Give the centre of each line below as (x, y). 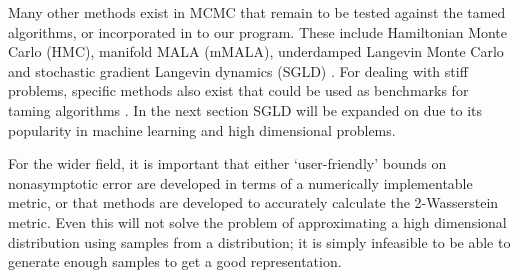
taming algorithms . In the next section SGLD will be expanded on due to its (245, 109)
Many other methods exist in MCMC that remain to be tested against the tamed (257, 12)
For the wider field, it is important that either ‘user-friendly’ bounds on (227, 163)
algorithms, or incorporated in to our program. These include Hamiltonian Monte (258, 31)
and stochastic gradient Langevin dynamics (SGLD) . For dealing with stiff (238, 70)
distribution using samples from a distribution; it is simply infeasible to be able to (259, 241)
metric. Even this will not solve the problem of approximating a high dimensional (257, 221)
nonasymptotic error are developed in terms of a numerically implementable (240, 182)
